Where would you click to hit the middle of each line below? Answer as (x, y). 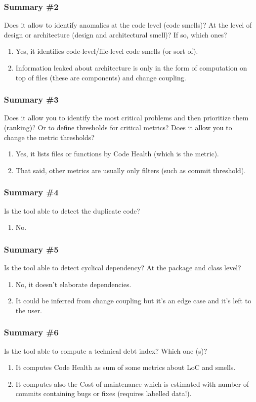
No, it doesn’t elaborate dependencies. (73, 284)
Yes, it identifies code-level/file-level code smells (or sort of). (107, 51)
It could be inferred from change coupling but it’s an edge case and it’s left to (133, 301)
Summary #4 (31, 192)
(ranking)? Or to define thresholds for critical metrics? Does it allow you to (118, 127)
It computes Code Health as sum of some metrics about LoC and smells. (126, 367)
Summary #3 (31, 99)
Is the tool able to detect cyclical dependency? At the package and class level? (123, 267)
